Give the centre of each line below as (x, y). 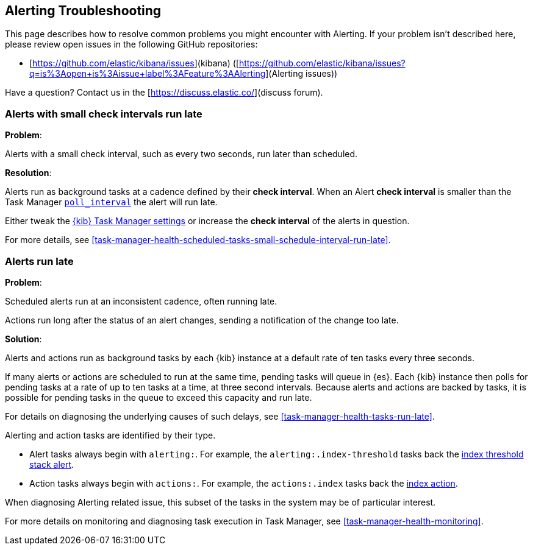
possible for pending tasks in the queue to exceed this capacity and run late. (159, 397)
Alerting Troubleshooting (83, 11)
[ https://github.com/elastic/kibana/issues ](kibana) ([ (134, 63)
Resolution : (28, 173)
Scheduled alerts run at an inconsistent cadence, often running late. (141, 301)
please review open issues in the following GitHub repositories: (131, 44)
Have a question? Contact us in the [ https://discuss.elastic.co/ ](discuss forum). (164, 93)
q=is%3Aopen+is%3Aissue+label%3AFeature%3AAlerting (148, 74)
